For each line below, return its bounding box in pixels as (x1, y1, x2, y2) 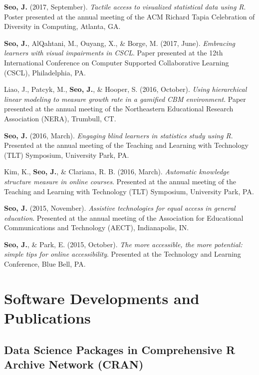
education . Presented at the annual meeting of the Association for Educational (4, 212, 244, 223)
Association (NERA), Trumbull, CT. (4, 113, 116, 123)
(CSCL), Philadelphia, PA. (4, 67, 86, 77)
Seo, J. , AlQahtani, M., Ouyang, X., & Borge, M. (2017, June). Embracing (4, 37, 236, 48)
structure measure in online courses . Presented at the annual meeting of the (4, 176, 236, 186)
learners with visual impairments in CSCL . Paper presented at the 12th (4, 47, 223, 58)
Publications (4, 308, 91, 328)
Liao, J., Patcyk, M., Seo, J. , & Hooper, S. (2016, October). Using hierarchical (4, 84, 247, 94)
